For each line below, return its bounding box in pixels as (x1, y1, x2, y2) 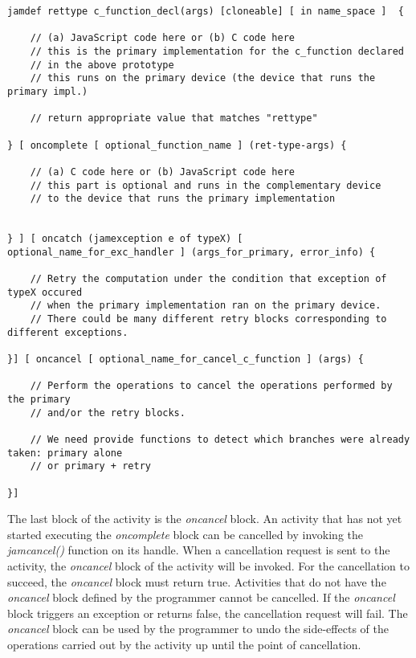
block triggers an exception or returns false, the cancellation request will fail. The (7, 604, 408, 621)
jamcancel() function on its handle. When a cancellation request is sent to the (7, 542, 390, 558)
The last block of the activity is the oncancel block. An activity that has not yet (7, 510, 402, 527)
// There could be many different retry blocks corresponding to (30, 313, 387, 325)
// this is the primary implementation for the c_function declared (30, 45, 404, 57)
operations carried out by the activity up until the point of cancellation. (7, 636, 361, 653)
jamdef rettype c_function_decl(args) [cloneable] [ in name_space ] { (7, 6, 404, 17)
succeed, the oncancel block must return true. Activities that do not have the (7, 573, 386, 590)
